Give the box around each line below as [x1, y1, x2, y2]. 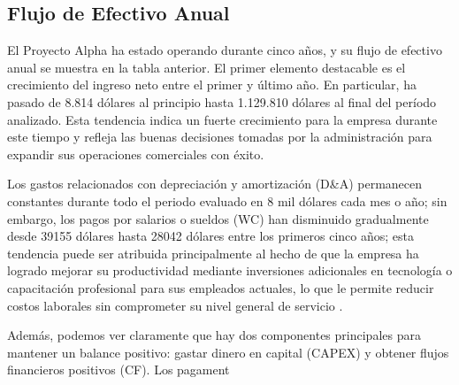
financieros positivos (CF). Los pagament [7, 360, 230, 379]
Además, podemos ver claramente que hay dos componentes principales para [7, 326, 421, 344]
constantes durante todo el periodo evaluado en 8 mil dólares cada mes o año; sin [7, 191, 448, 210]
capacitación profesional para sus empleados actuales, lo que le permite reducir [7, 278, 434, 296]
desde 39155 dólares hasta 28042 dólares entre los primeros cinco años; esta [7, 227, 415, 245]
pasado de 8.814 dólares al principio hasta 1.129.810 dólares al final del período [7, 92, 437, 111]
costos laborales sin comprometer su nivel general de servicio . [7, 296, 343, 314]
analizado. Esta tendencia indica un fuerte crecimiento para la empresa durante [7, 110, 438, 128]
